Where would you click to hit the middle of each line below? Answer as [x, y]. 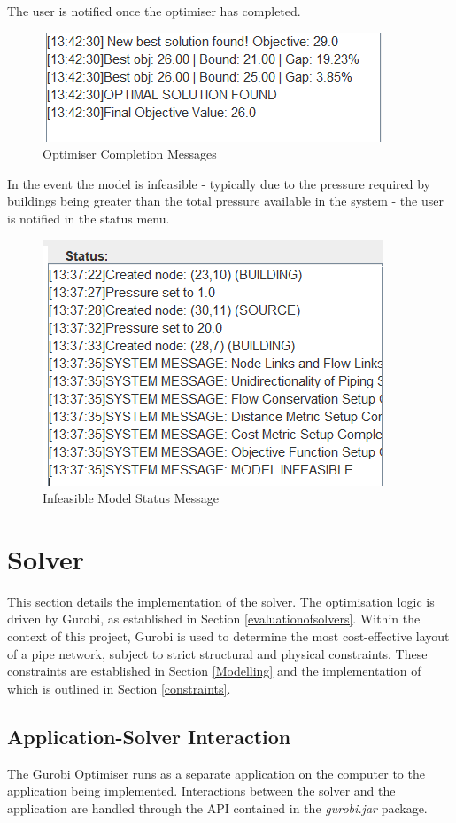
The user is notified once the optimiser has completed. [154, 11]
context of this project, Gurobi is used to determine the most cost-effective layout [228, 636]
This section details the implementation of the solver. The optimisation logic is [221, 601]
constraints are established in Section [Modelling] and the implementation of [214, 671]
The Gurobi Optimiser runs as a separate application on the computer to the [216, 773]
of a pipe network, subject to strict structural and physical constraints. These [217, 653]
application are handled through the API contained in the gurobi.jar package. [217, 807]
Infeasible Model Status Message [131, 498]
